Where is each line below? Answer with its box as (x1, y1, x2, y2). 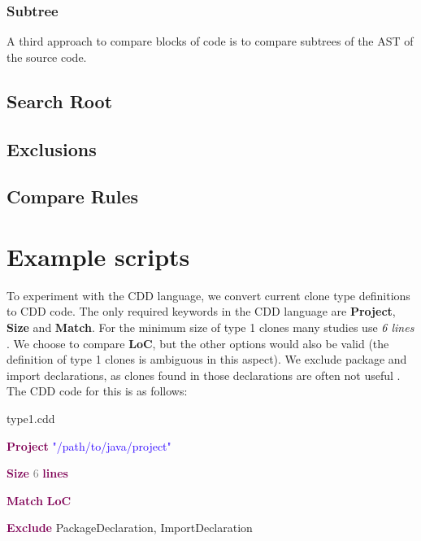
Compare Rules (7, 184, 139, 209)
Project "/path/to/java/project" (7, 437, 171, 454)
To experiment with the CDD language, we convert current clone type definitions (7, 286, 410, 303)
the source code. (7, 48, 87, 65)
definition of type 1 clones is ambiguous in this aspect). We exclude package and (7, 351, 407, 368)
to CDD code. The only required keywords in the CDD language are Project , (7, 303, 396, 320)
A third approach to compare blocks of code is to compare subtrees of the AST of (7, 33, 414, 50)
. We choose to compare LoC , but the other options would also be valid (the (7, 334, 389, 351)
